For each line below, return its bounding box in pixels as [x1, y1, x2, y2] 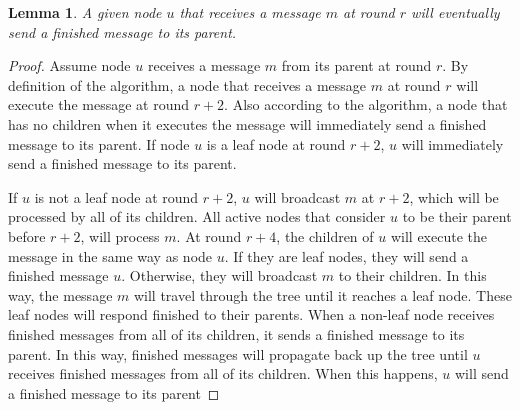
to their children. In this [338, 265, 487, 286]
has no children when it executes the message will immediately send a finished [8, 113, 487, 134]
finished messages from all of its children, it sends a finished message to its [8, 323, 465, 344]
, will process [80, 225, 160, 246]
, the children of [276, 225, 374, 246]
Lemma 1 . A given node [8, 2, 162, 22]
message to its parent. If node [8, 133, 190, 154]
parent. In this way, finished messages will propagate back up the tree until [8, 343, 468, 364]
